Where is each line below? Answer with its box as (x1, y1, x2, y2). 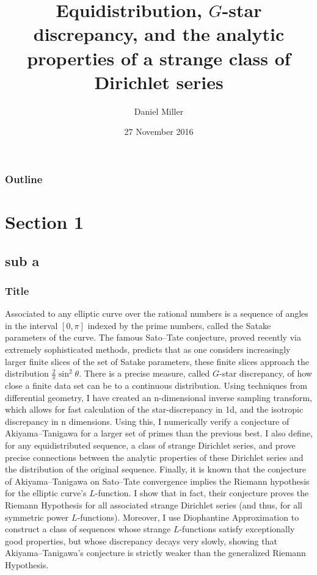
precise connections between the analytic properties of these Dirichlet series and (5, 450, 304, 463)
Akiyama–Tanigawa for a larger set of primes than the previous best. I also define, (5, 427, 313, 439)
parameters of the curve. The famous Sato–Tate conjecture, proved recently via (5, 331, 301, 344)
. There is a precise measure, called (79, 367, 210, 380)
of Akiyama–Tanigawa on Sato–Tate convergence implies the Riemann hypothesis (5, 474, 310, 487)
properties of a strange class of (27, 45, 291, 70)
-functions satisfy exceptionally (179, 523, 295, 535)
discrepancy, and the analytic (33, 21, 285, 46)
